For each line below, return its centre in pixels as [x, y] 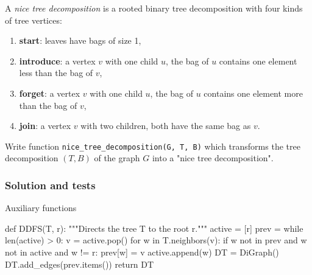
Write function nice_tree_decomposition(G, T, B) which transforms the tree [153, 146]
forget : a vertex [50, 93]
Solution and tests [50, 185]
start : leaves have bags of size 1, [80, 40]
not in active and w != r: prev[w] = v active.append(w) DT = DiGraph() [142, 252]
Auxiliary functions [41, 208]
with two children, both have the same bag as [166, 126]
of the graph [117, 158]
